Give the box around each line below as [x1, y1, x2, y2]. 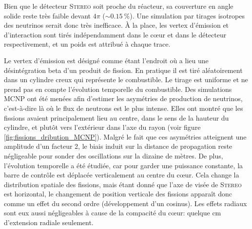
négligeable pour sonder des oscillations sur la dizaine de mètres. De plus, [4, 150, 223, 160]
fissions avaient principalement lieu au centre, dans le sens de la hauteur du [4, 112, 229, 123]
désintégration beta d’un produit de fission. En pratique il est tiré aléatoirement [4, 65, 243, 75]
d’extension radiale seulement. [4, 217, 94, 228]
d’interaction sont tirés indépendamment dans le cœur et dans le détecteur [4, 29, 227, 39]
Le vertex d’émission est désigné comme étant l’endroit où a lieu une [4, 55, 209, 65]
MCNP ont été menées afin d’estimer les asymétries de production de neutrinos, [4, 93, 243, 104]
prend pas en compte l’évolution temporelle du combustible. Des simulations [4, 84, 232, 94]
